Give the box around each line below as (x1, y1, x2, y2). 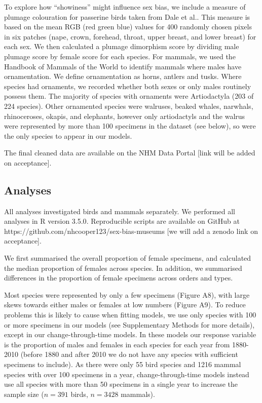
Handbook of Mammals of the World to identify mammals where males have (4, 61, 242, 71)
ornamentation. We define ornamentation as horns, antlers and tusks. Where (4, 71, 242, 82)
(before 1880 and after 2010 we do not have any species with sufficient (20, 349, 238, 359)
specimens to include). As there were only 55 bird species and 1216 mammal (4, 359, 241, 370)
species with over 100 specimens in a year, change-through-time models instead (4, 369, 249, 379)
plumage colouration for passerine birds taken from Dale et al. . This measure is (4, 11, 250, 22)
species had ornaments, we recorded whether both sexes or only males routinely (4, 80, 251, 91)
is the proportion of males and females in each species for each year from (4, 339, 230, 349)
